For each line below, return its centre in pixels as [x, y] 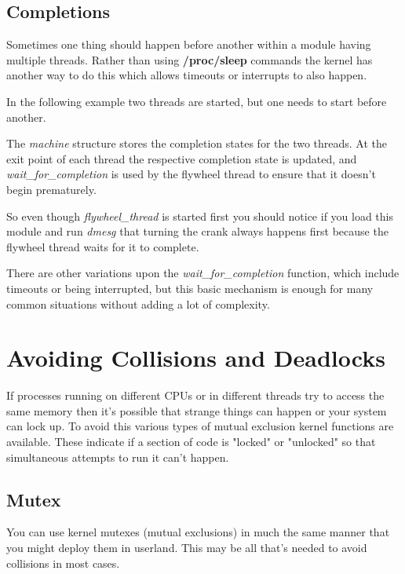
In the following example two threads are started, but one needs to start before [197, 101]
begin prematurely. [51, 189]
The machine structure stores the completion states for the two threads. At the [197, 143]
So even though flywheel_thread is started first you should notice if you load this [200, 216]
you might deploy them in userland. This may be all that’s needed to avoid [187, 547]
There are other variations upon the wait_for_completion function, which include [203, 273]
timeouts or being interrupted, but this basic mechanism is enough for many [190, 288]
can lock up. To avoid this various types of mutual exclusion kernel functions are [200, 426]
